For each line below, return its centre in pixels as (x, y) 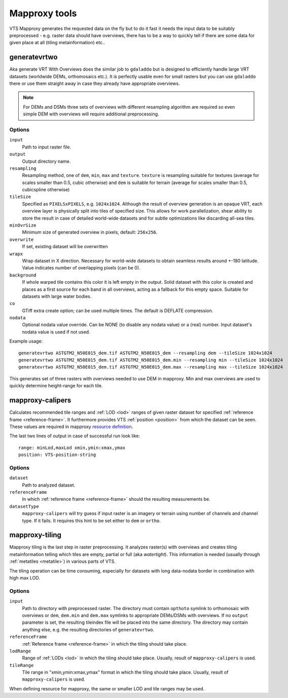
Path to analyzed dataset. (49, 485)
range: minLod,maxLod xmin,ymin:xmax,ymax (72, 448)
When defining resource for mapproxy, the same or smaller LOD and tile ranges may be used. (107, 688)
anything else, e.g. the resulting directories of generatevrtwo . (88, 629)
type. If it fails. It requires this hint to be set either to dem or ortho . (91, 521)
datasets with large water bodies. (57, 296)
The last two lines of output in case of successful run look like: (75, 436)
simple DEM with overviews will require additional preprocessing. (91, 114)
